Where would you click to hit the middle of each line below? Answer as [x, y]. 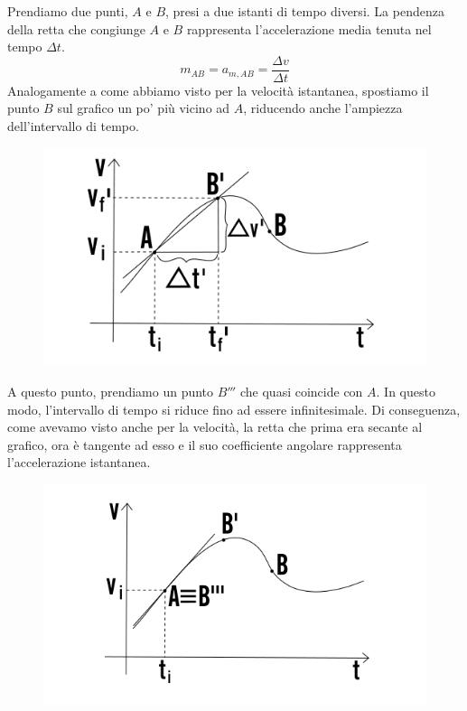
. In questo [406, 392]
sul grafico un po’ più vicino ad [144, 108]
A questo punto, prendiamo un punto [111, 392]
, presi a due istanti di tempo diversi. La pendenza [305, 11]
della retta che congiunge [76, 28]
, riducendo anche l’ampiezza [323, 108]
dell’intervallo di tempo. [73, 126]
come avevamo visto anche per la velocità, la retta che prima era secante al [215, 427]
